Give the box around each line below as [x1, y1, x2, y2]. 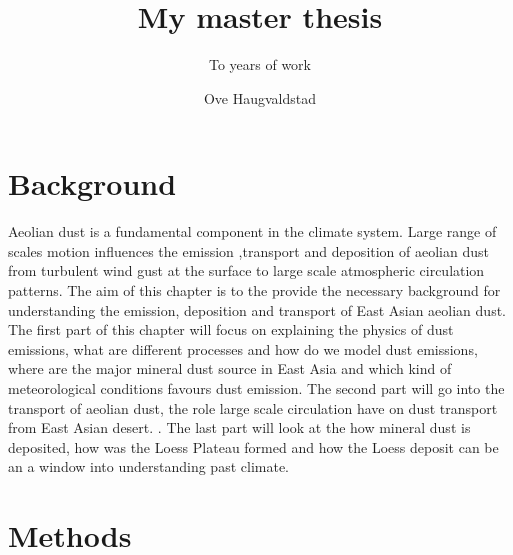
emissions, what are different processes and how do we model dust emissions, [8, 338, 478, 359]
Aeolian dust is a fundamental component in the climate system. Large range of [8, 221, 497, 242]
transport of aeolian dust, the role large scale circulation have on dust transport [8, 397, 498, 418]
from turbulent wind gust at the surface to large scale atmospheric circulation [8, 260, 485, 281]
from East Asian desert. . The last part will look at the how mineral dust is [8, 417, 471, 438]
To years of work [208, 54, 312, 75]
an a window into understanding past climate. [8, 456, 289, 477]
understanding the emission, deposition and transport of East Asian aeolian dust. [8, 299, 506, 320]
